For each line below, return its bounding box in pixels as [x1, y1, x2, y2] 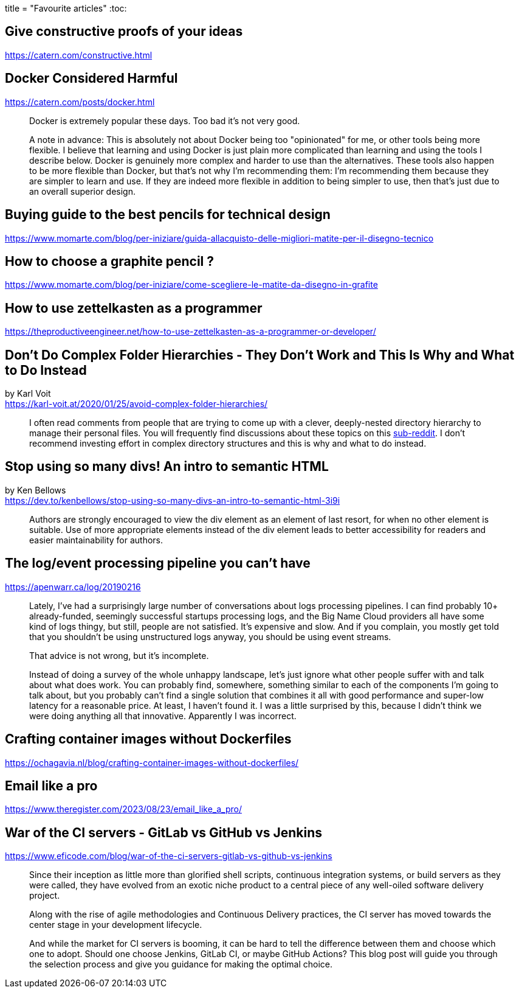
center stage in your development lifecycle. [29, 919, 202, 930]
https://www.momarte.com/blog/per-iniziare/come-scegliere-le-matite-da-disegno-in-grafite [5, 279, 378, 290]
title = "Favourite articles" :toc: [5, 3, 127, 13]
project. [29, 890, 60, 901]
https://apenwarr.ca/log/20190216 [5, 581, 141, 592]
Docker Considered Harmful [5, 71, 178, 86]
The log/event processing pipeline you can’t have [5, 556, 311, 571]
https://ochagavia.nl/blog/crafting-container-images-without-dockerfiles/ [5, 757, 299, 768]
